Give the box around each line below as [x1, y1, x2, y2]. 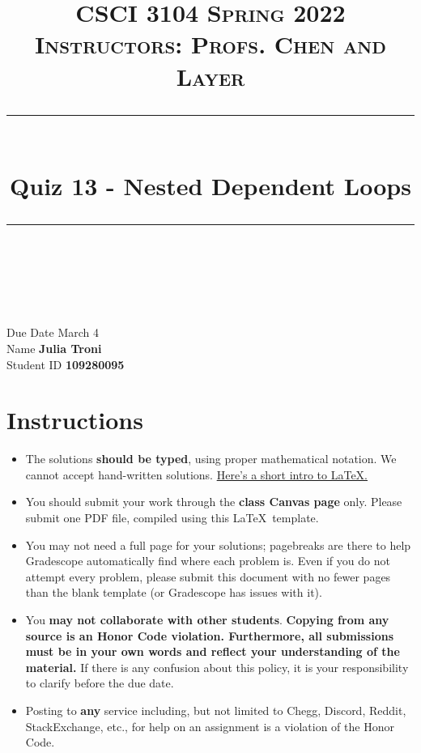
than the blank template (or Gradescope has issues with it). [25, 584, 322, 601]
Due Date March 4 [6, 324, 99, 341]
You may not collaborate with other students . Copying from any [25, 610, 389, 627]
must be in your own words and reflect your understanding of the [25, 643, 400, 660]
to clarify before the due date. [25, 674, 174, 691]
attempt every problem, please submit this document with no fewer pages [25, 568, 391, 585]
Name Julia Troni [6, 339, 102, 356]
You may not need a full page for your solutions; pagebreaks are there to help [25, 536, 411, 553]
